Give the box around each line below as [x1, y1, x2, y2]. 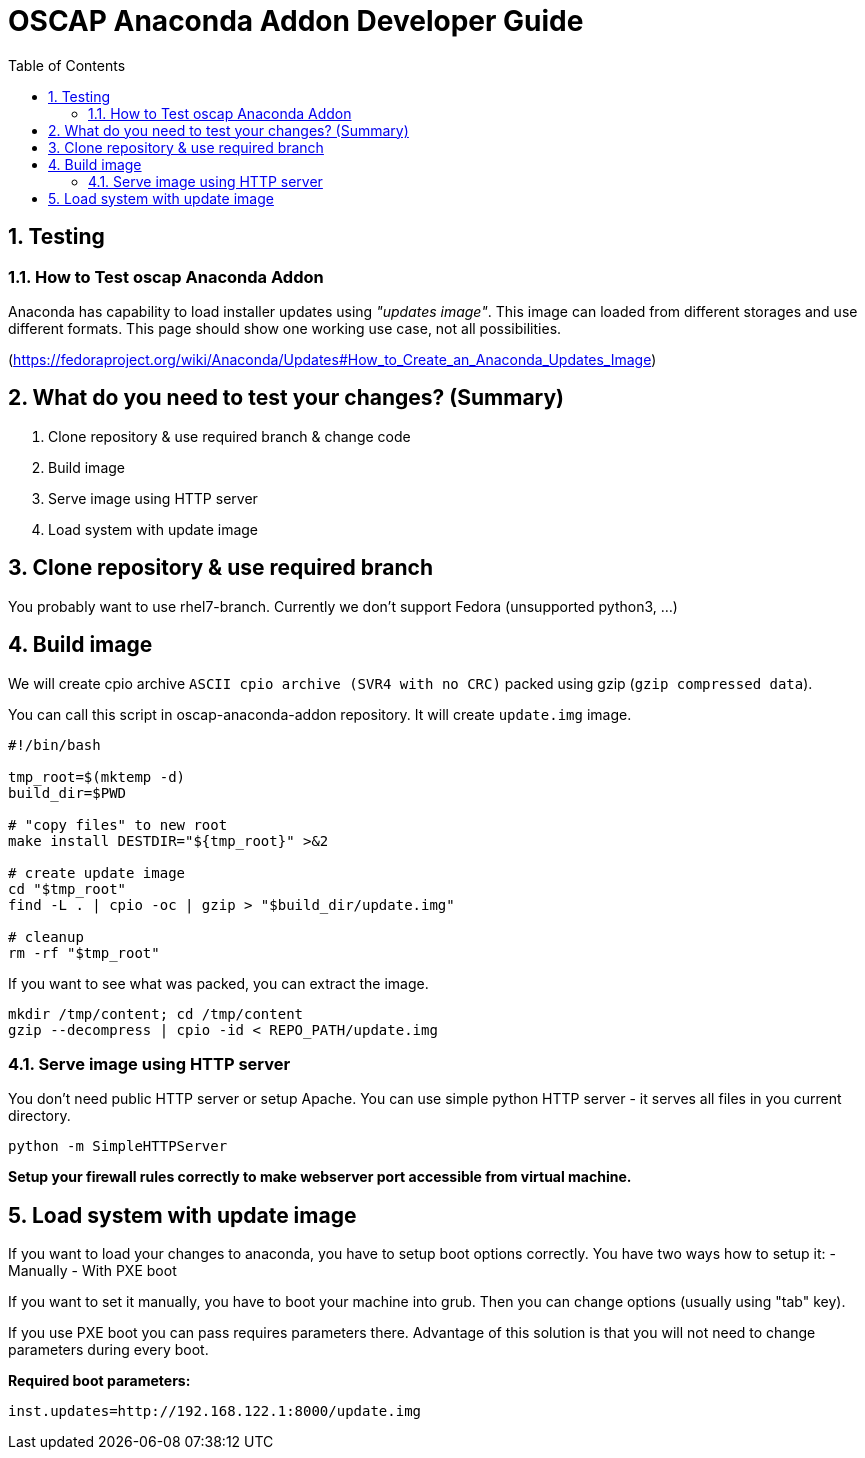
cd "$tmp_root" [8, 880, 127, 897]
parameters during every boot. [8, 1341, 209, 1359]
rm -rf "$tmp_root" [8, 944, 160, 961]
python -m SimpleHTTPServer [8, 1138, 228, 1155]
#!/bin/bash [8, 736, 101, 753]
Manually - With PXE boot [8, 1262, 177, 1280]
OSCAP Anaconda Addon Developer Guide [8, 4, 584, 38]
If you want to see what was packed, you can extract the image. [8, 974, 429, 992]
